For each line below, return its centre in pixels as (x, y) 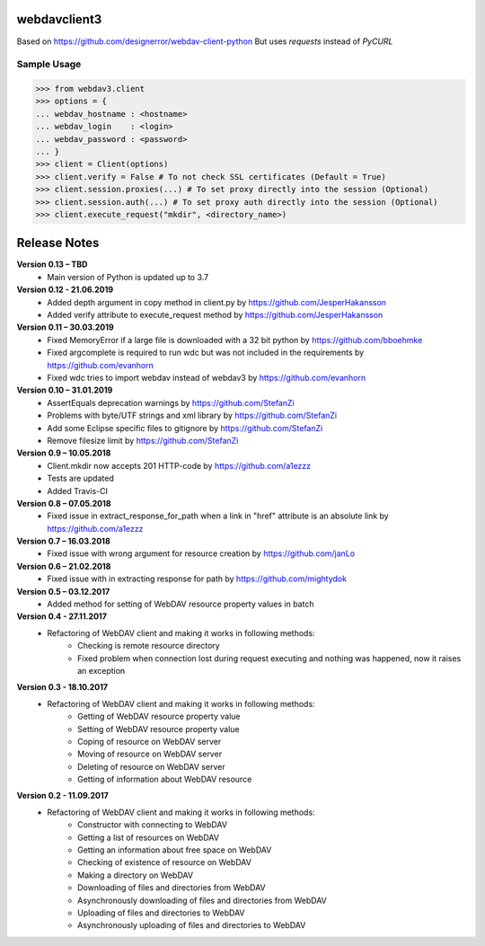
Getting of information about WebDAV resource (165, 779)
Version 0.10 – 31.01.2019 (65, 390)
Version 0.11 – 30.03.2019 (65, 327)
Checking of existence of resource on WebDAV (164, 862)
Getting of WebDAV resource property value (159, 716)
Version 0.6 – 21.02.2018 (64, 566)
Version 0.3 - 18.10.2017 (62, 687)
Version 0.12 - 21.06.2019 (65, 290)
